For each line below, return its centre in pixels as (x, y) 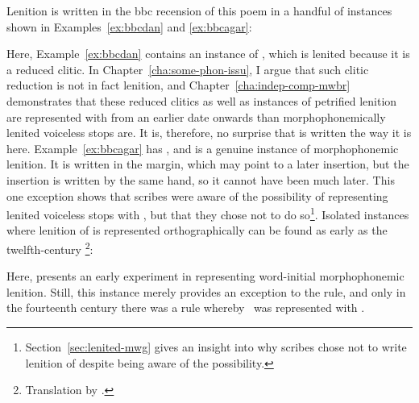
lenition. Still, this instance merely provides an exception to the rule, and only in (206, 291)
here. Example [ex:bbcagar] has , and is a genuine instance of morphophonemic (203, 148)
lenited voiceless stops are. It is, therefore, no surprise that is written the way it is (209, 133)
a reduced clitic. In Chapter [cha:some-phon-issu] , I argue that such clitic (188, 69)
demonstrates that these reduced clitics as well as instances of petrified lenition (202, 100)
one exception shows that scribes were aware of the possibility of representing (197, 195)
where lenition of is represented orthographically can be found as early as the (197, 230)
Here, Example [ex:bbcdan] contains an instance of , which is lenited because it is (208, 54)
